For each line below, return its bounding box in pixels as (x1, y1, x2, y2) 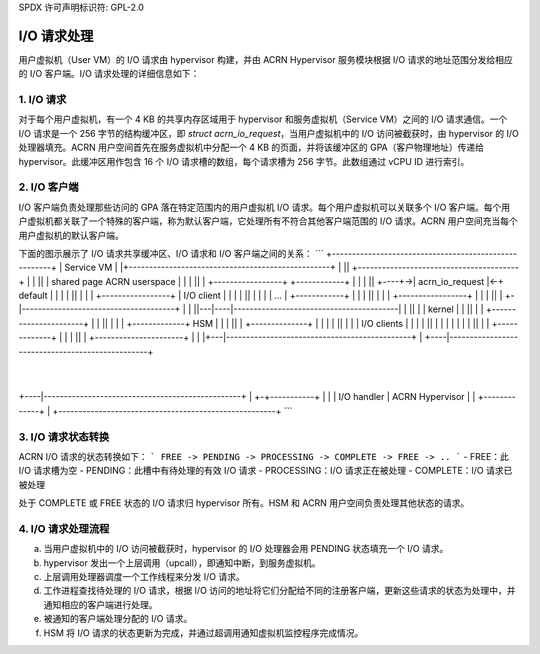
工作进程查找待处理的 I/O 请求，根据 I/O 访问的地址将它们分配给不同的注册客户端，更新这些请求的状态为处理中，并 (43, 585, 516, 597)
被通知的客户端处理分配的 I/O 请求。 (43, 613, 193, 625)
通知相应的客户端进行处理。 (43, 598, 158, 610)
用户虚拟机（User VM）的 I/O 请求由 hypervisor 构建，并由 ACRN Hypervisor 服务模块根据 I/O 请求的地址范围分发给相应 (18, 53, 514, 65)
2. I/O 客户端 (18, 180, 79, 194)
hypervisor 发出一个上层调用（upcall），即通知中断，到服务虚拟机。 (43, 556, 322, 569)
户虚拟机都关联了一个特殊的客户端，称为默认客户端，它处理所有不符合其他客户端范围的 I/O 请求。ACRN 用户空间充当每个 (18, 215, 519, 227)
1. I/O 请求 (18, 93, 67, 107)
